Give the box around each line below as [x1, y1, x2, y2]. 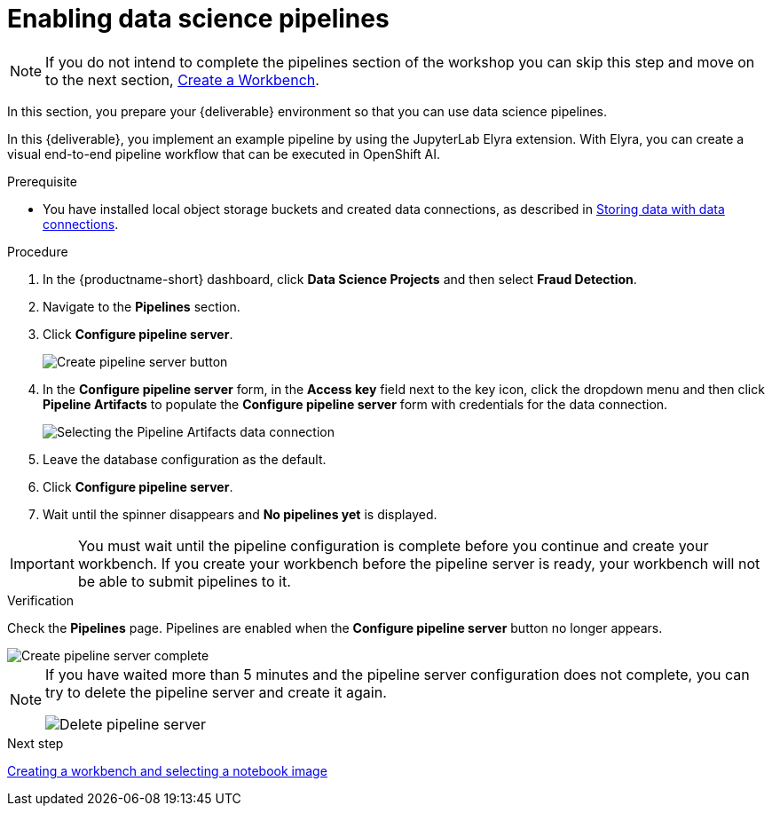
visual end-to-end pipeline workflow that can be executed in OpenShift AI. [7, 146, 440, 162]
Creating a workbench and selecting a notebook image [7, 762, 327, 778]
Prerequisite [7, 173, 77, 189]
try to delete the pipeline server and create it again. [45, 683, 387, 701]
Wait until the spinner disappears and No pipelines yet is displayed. [43, 506, 437, 522]
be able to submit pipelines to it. [77, 572, 291, 590]
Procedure [7, 243, 68, 259]
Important [10, 554, 75, 572]
